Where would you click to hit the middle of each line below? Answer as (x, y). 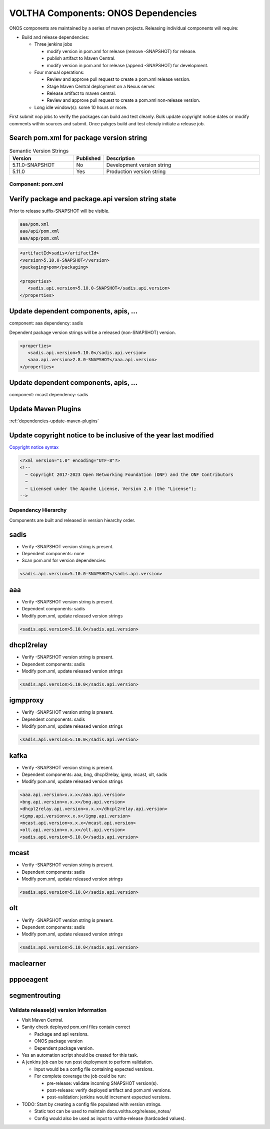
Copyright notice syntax (34, 447)
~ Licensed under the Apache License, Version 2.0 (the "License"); (111, 489)
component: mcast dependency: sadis (49, 395)
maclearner (28, 963)
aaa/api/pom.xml (40, 231)
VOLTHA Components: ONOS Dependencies (103, 13)
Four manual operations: (59, 72)
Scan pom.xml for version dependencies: (64, 560)
